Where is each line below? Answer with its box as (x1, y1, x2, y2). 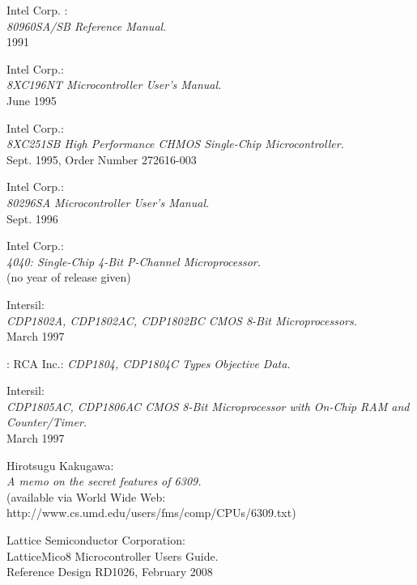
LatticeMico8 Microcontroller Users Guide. (6, 547, 219, 564)
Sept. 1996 (6, 210, 58, 227)
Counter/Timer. (6, 413, 87, 430)
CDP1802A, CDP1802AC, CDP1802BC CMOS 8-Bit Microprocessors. (6, 312, 358, 329)
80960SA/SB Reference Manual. (6, 17, 167, 34)
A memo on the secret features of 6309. (6, 473, 202, 490)
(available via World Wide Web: (6, 488, 166, 505)
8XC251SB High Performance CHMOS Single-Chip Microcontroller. (6, 135, 344, 152)
